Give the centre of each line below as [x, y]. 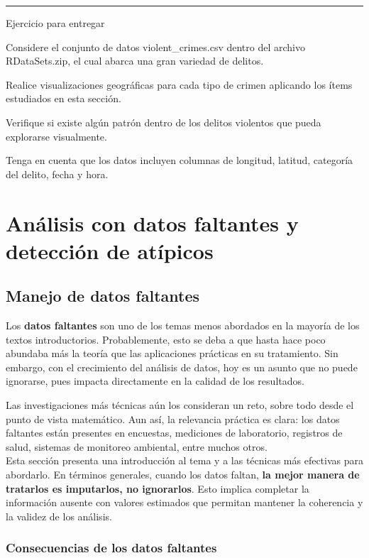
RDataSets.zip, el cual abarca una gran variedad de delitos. [135, 61]
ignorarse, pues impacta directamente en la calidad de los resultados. [155, 381]
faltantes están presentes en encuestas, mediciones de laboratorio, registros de [174, 433]
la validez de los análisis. [59, 516]
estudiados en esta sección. [64, 98]
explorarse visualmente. [56, 136]
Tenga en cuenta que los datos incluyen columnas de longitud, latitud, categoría [180, 160]
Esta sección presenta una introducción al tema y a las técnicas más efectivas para [184, 460]
